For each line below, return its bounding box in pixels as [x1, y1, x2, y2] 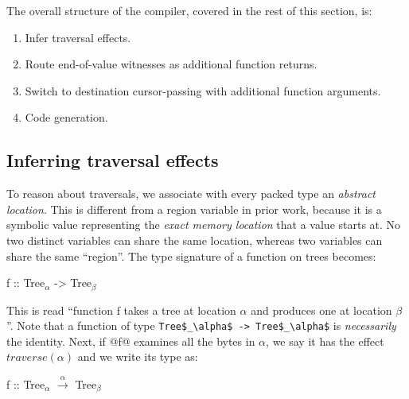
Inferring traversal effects [6, 148, 219, 172]
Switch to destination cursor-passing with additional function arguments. [25, 82, 381, 99]
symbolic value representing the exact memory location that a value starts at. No [6, 216, 401, 233]
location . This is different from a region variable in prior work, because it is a [6, 200, 382, 217]
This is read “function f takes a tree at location [6, 301, 236, 318]
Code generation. [25, 109, 108, 126]
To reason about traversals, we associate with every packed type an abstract [6, 185, 376, 202]
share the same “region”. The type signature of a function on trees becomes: [6, 247, 376, 264]
